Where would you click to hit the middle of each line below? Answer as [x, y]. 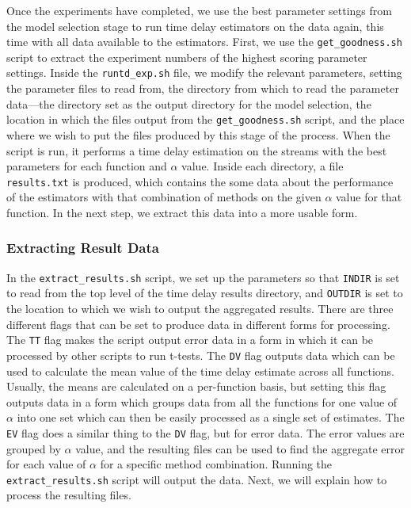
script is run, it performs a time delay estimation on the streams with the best [197, 150]
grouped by [34, 448]
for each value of [46, 464]
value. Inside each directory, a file [263, 166]
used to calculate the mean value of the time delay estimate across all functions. [200, 370]
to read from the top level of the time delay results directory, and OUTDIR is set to [205, 293]
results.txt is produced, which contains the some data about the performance [200, 181]
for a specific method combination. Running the [216, 464]
